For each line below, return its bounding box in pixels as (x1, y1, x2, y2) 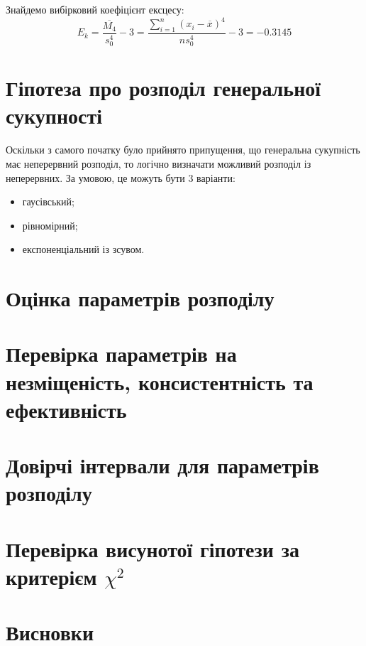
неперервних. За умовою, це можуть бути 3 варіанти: (6, 170, 235, 185)
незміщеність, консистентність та (6, 367, 314, 396)
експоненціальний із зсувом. (22, 242, 145, 257)
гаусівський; (22, 194, 74, 209)
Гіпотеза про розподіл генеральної (6, 73, 321, 102)
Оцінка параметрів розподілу (6, 284, 274, 313)
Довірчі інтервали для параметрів (6, 451, 319, 480)
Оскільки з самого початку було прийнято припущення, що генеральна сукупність (6, 142, 360, 157)
